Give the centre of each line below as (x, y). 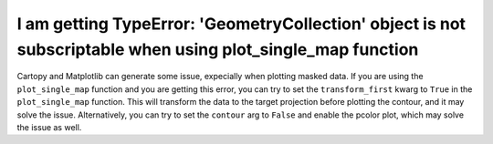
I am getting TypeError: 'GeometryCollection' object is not (241, 24)
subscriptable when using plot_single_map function (218, 49)
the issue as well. (49, 127)
